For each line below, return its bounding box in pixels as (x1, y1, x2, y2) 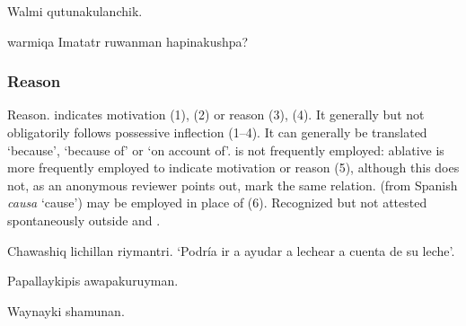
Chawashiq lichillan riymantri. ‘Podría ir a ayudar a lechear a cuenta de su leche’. (7, 241, 455, 260)
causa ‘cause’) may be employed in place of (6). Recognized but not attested (7, 193, 427, 212)
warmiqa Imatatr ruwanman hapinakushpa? (7, 31, 249, 50)
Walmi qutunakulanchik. (7, 2, 143, 20)
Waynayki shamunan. (7, 301, 125, 320)
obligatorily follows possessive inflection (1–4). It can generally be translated (7, 123, 427, 141)
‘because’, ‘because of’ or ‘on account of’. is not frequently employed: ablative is (7, 140, 444, 159)
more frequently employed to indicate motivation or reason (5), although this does (7, 158, 460, 177)
